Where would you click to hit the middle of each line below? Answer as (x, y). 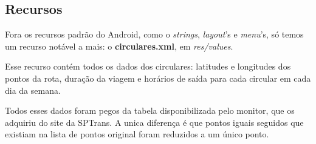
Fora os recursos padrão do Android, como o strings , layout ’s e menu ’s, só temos (154, 34)
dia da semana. (33, 90)
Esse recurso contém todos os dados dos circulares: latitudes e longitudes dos (148, 66)
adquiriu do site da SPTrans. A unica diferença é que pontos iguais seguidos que (154, 122)
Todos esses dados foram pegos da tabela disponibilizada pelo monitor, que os (150, 110)
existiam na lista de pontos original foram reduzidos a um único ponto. (137, 134)
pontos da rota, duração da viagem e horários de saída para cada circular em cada (158, 78)
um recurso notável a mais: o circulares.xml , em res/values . (119, 46)
